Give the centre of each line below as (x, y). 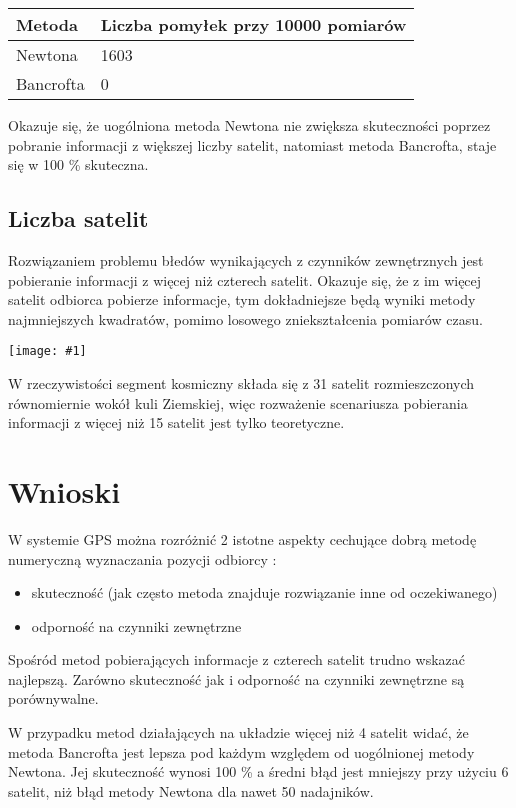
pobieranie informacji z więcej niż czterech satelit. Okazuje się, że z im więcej (245, 279)
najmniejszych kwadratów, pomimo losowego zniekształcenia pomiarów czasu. (245, 318)
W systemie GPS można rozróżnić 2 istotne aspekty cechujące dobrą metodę (242, 538)
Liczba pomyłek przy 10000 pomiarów (253, 24)
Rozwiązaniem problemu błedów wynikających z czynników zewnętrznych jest (246, 259)
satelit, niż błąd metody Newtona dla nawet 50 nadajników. (191, 790)
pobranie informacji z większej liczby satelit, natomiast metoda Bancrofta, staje (252, 144)
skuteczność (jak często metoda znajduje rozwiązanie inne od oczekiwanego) (264, 592)
